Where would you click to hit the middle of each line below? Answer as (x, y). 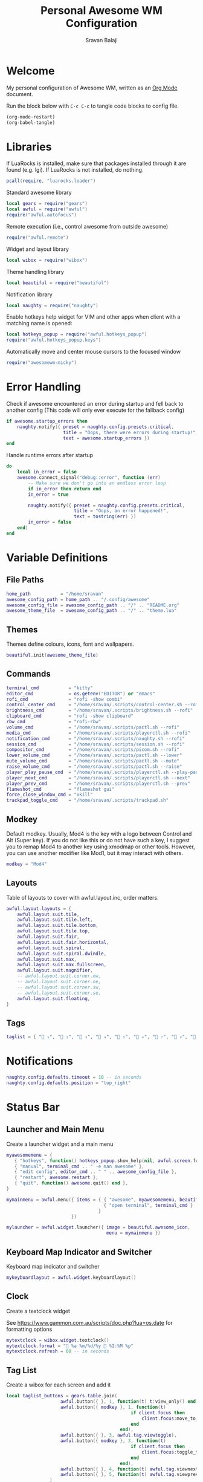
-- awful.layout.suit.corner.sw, (59, 987)
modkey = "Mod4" (27, 864)
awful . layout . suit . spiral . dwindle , (62, 954)
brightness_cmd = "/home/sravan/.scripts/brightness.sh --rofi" (100, 710)
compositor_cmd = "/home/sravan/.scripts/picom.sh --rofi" (93, 750)
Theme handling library (35, 271)
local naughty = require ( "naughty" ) (52, 305)
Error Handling (44, 387)
